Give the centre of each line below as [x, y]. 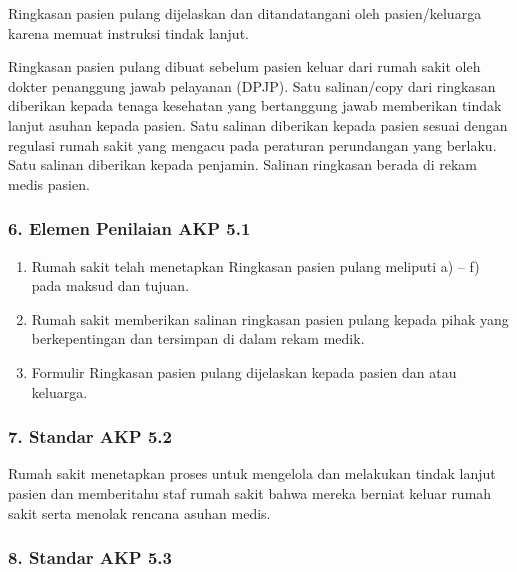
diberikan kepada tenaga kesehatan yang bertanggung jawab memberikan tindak [255, 105]
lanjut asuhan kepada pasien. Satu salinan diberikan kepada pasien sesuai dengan [258, 124]
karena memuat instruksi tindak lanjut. [128, 32]
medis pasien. [49, 183]
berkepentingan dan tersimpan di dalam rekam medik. [198, 338]
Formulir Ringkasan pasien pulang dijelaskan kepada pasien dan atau [244, 371]
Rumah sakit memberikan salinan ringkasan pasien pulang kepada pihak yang [270, 318]
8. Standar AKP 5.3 [90, 557]
